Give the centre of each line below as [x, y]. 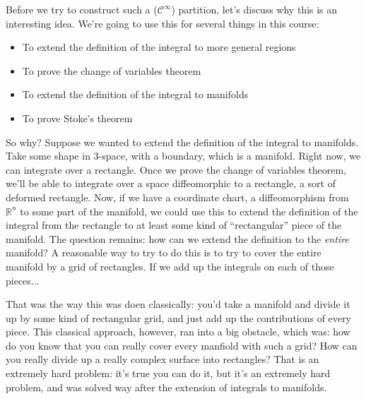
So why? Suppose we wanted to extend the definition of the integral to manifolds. [182, 142]
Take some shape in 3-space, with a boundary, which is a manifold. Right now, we [183, 156]
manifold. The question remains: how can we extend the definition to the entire [177, 238]
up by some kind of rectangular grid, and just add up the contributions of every [178, 317]
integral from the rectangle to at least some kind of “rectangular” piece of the [174, 225]
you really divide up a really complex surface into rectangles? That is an [163, 359]
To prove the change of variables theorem [112, 70]
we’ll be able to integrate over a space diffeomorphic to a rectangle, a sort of [171, 183]
